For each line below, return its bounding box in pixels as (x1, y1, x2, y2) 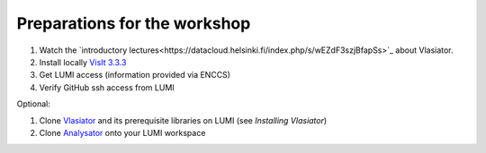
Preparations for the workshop (16, 13, 251, 33)
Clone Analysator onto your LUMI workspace (39, 127, 206, 138)
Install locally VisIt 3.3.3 (39, 56, 127, 67)
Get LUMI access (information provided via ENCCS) (39, 70, 231, 81)
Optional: (16, 98, 51, 109)
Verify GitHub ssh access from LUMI (39, 81, 175, 93)
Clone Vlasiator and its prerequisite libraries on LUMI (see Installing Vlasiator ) (39, 115, 328, 125)
